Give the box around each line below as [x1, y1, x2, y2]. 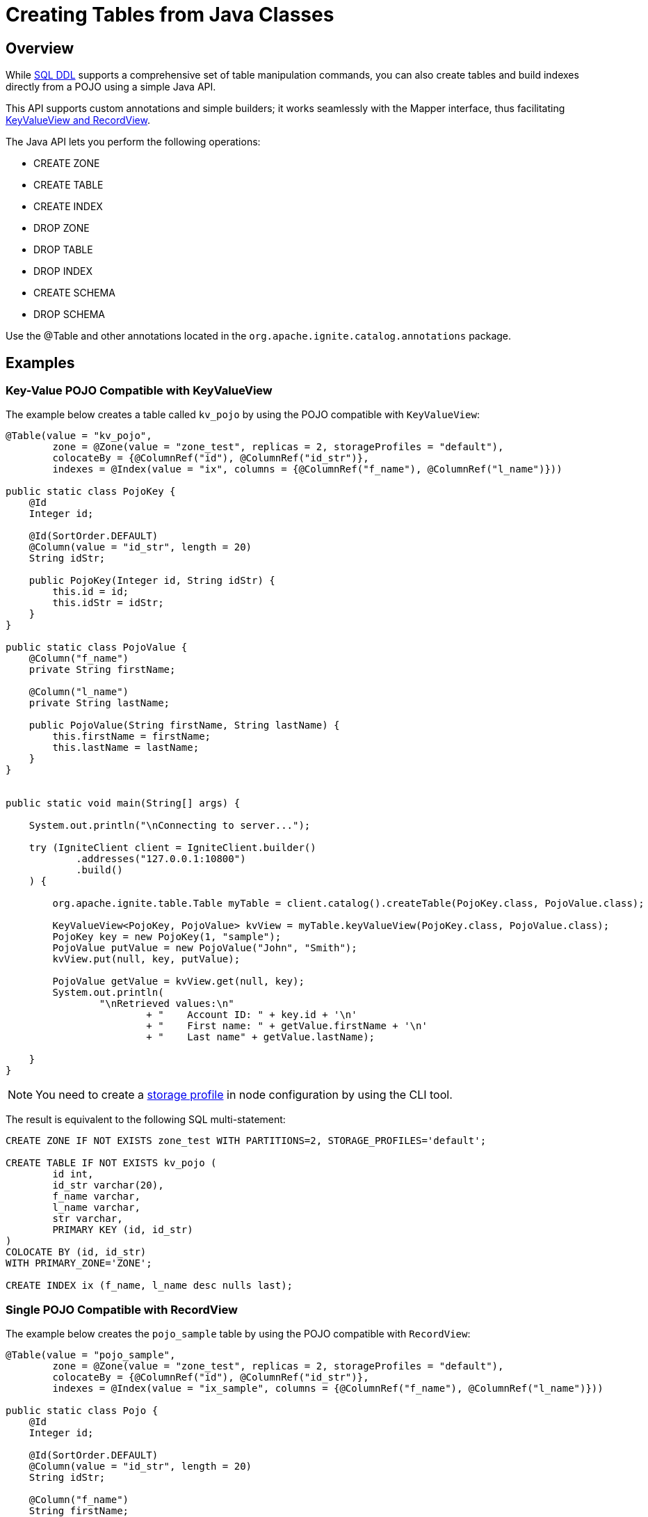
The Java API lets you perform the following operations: [6, 136, 261, 148]
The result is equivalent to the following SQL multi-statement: [6, 1113, 286, 1126]
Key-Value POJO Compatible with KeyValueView [6, 383, 273, 398]
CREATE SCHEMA [33, 287, 115, 299]
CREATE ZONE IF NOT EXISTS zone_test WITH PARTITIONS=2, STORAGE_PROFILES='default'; [6, 1135, 487, 1147]
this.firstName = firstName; [52, 731, 211, 742]
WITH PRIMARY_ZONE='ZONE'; [6, 1257, 152, 1269]
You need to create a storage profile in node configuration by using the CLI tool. [35, 1088, 453, 1102]
